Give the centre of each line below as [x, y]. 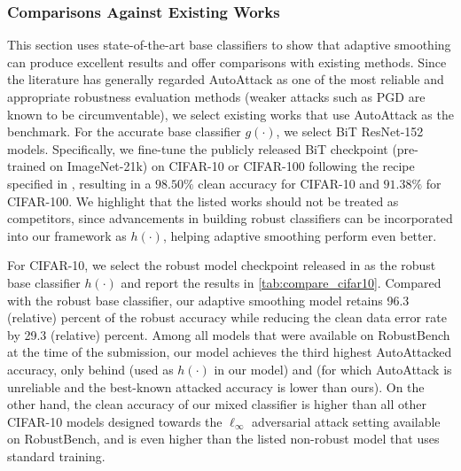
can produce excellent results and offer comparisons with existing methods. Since [227, 62]
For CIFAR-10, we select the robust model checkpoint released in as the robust [222, 265]
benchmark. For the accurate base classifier [124, 131]
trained [27, 166]
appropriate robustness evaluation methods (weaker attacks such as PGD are [216, 97]
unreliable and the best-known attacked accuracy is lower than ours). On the [216, 386]
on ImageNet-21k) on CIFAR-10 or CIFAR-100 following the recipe [232, 166]
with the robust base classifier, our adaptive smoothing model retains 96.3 [208, 300]
